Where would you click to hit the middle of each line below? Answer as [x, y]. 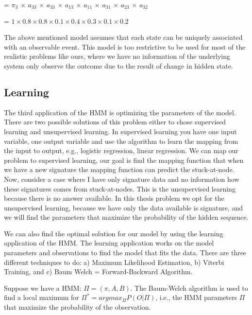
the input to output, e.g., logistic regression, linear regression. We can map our [121, 150]
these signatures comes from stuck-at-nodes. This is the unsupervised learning [120, 188]
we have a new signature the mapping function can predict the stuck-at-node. [119, 169]
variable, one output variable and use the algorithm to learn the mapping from [121, 141]
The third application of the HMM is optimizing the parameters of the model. [120, 112]
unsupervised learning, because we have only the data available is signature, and [124, 207]
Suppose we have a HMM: [43, 288]
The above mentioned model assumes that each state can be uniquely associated [123, 37]
